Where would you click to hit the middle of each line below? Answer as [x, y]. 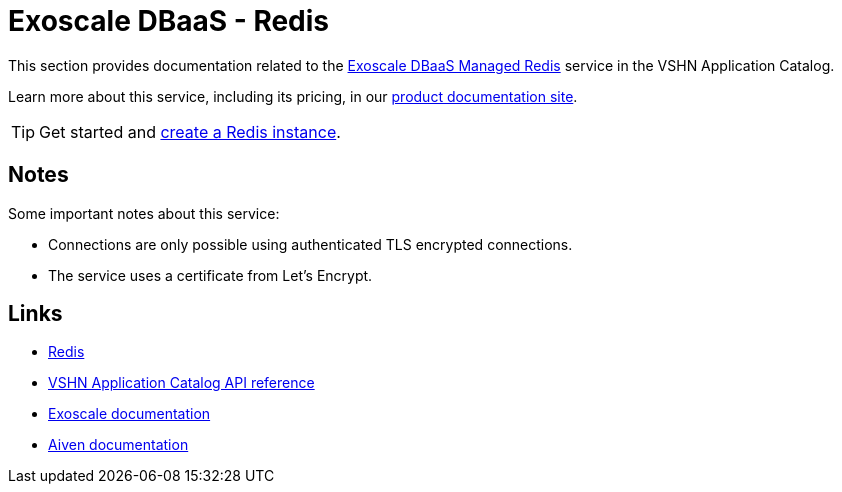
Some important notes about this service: [144, 213]
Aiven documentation [118, 445]
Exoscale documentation [129, 414]
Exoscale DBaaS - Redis [169, 21]
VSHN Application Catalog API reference [181, 383]
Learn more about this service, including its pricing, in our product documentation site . [293, 96]
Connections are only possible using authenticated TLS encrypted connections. [310, 244]
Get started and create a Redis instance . [190, 131]
